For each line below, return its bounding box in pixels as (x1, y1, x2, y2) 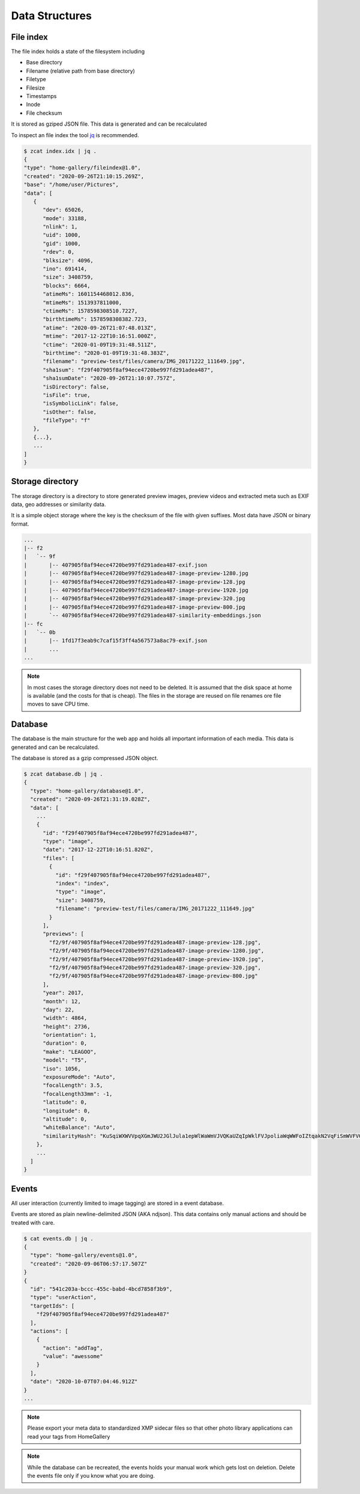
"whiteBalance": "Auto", (43, 1124, 116, 1131)
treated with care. (11, 1219, 55, 1226)
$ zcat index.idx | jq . (23, 147, 97, 155)
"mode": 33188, (43, 215, 88, 222)
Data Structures (11, 9, 92, 22)
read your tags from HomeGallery (27, 1433, 110, 1440)
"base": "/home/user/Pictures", (23, 181, 119, 188)
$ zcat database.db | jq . (23, 770, 103, 777)
